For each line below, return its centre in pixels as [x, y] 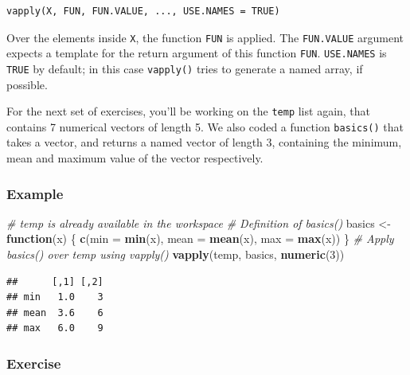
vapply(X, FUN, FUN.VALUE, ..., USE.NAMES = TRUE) [143, 11]
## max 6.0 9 [55, 328]
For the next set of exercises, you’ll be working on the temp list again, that [189, 111]
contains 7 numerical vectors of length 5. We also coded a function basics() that [205, 126]
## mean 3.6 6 [55, 312]
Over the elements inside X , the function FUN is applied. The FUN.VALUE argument [205, 37]
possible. [27, 84]
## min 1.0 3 [55, 297]
